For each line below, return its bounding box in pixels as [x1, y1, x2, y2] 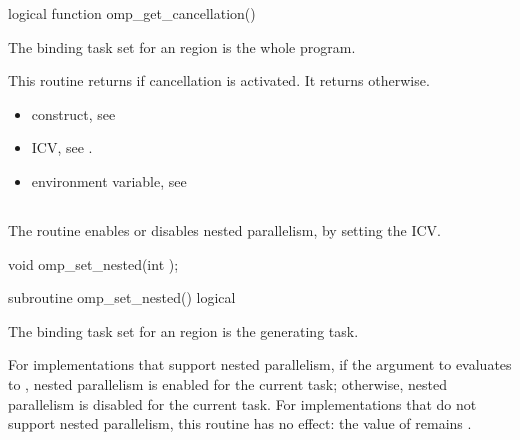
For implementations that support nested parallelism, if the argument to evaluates [8, 354, 512, 375]
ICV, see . [31, 137, 93, 158]
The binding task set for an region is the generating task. [8, 320, 359, 341]
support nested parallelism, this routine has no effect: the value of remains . [8, 413, 472, 434]
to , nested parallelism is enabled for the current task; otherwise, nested [8, 373, 447, 394]
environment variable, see [31, 170, 187, 191]
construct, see [31, 103, 116, 124]
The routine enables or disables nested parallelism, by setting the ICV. [8, 219, 442, 240]
